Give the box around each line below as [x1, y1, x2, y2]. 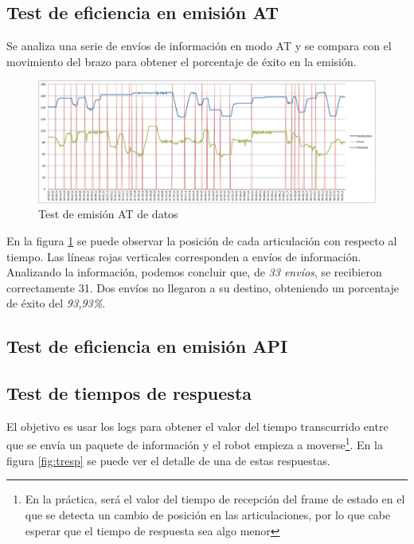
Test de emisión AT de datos [38, 205, 178, 222]
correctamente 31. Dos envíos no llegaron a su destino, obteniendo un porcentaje [6, 279, 399, 295]
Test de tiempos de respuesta [6, 381, 252, 405]
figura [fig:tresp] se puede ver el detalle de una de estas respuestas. [6, 452, 330, 468]
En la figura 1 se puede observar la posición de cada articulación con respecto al [6, 232, 397, 249]
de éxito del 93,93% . [6, 295, 106, 311]
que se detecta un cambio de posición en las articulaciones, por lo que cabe [25, 506, 391, 522]
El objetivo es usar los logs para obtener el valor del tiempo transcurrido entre [6, 417, 389, 434]
